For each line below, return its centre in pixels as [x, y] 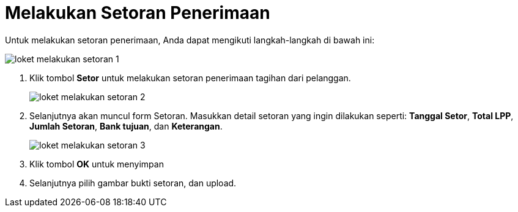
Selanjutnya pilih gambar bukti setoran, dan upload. [133, 183]
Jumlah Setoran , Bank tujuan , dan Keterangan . [126, 126]
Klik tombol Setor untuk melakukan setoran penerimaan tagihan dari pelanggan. [190, 78]
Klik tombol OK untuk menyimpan [97, 164]
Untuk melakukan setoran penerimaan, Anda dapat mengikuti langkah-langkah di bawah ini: [190, 40]
